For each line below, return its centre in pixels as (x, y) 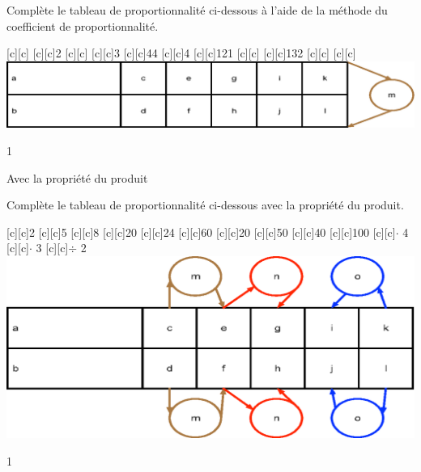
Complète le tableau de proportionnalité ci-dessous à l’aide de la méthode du (197, 10)
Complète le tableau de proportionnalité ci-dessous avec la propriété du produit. (205, 205)
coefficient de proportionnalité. (83, 25)
